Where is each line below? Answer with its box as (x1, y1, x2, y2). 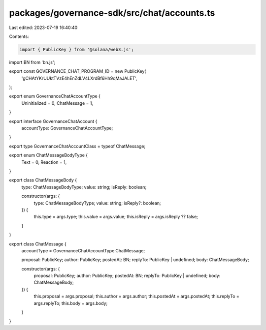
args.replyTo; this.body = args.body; (33, 300, 108, 306)
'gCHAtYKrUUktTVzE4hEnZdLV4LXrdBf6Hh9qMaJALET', (21, 75, 137, 81)
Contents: (9, 33, 29, 39)
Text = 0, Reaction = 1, (21, 159, 67, 165)
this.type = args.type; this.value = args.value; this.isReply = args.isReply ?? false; (33, 214, 198, 220)
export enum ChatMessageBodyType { (9, 152, 88, 158)
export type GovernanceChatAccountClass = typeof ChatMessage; (9, 143, 146, 149)
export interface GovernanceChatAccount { (9, 118, 98, 124)
